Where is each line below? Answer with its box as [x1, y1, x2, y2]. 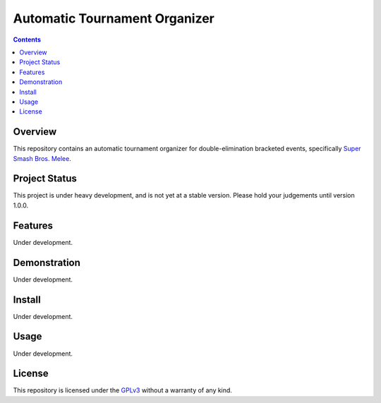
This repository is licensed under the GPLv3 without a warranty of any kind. [13, 386, 233, 395]
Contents [13, 35, 42, 44]
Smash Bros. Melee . [13, 154, 72, 162]
